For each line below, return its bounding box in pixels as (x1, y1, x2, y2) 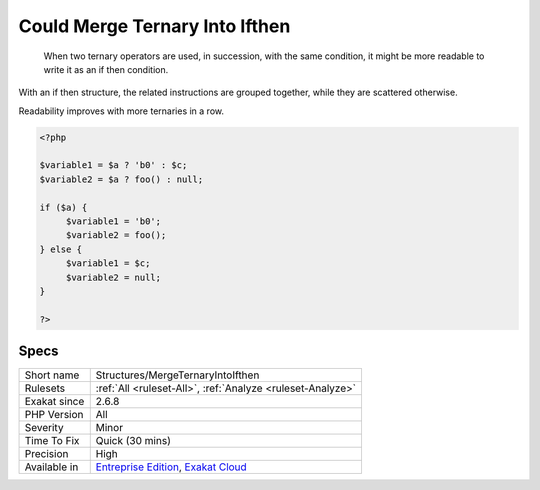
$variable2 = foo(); (65, 230, 167, 241)
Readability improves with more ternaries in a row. (18, 105, 225, 117)
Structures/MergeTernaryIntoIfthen (95, 368, 260, 382)
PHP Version (24, 408, 84, 422)
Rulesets (24, 381, 65, 395)
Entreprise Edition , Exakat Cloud (95, 460, 247, 474)
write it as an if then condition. (43, 63, 169, 75)
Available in (24, 460, 79, 474)
